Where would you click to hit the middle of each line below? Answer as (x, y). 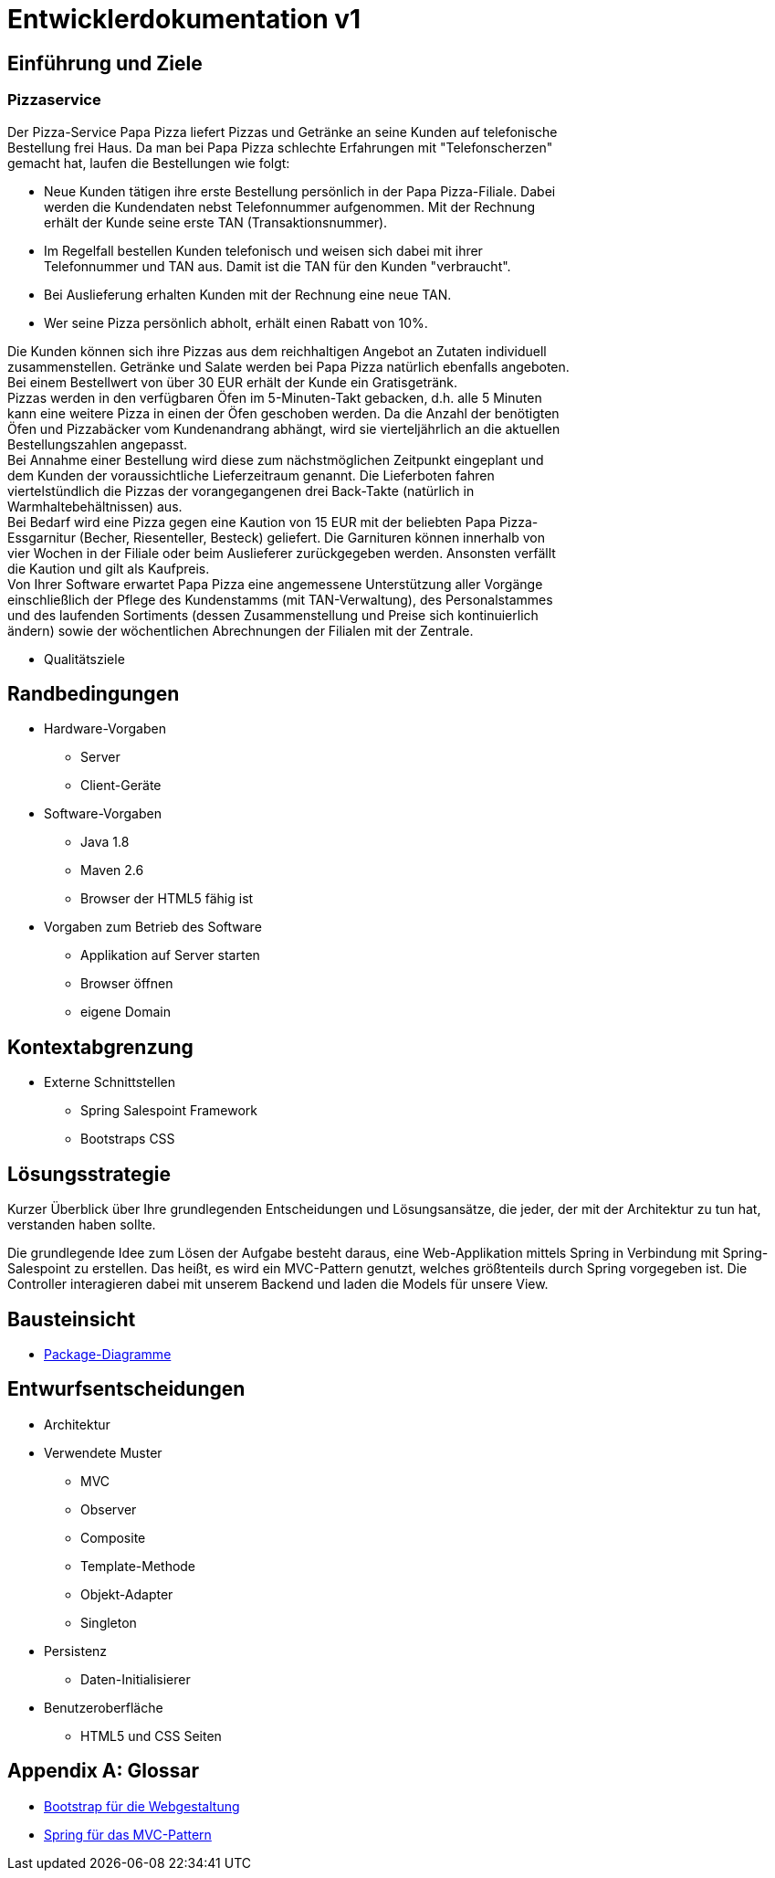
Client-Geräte (121, 786)
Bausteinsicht (72, 1319)
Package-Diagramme (108, 1354)
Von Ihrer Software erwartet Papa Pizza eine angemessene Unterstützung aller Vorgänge (275, 584)
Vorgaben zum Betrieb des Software (153, 927)
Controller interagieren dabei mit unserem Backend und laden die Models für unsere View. (278, 1284)
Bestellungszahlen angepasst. (98, 444)
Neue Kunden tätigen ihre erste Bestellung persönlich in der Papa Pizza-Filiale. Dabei (300, 191)
